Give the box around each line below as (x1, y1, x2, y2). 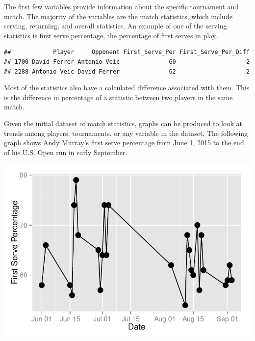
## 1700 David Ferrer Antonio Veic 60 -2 (4, 58, 250, 65)
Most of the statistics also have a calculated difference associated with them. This (4, 82, 250, 93)
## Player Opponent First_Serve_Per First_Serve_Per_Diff (4, 49, 250, 56)
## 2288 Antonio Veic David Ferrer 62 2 (4, 68, 250, 75)
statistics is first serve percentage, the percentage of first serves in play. (4, 30, 217, 40)
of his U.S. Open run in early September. (4, 147, 127, 157)
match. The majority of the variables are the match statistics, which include (4, 11, 232, 21)
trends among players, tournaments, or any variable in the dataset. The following (4, 128, 248, 138)
